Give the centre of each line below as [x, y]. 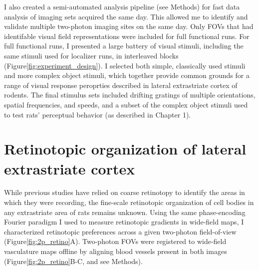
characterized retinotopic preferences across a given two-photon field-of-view [120, 231]
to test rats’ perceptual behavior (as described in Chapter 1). [98, 114]
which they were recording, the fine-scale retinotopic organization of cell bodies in [129, 202]
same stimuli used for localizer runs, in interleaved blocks [91, 55]
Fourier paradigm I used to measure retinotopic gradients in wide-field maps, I [124, 222]
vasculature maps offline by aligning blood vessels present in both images [116, 251]
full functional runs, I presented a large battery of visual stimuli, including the [124, 46]
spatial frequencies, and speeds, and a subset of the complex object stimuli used [126, 104]
